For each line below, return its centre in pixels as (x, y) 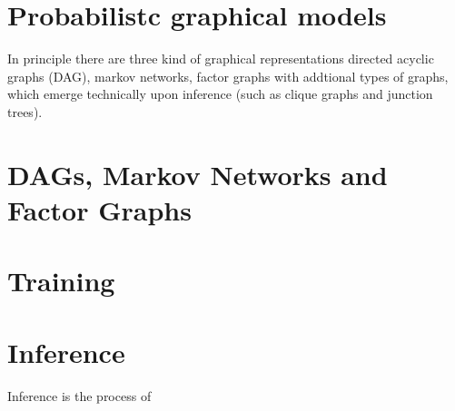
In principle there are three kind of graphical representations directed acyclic (221, 59)
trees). (25, 111)
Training (61, 281)
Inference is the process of (79, 395)
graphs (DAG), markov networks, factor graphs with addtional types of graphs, (228, 76)
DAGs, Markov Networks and (198, 174)
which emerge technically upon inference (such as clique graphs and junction (220, 94)
